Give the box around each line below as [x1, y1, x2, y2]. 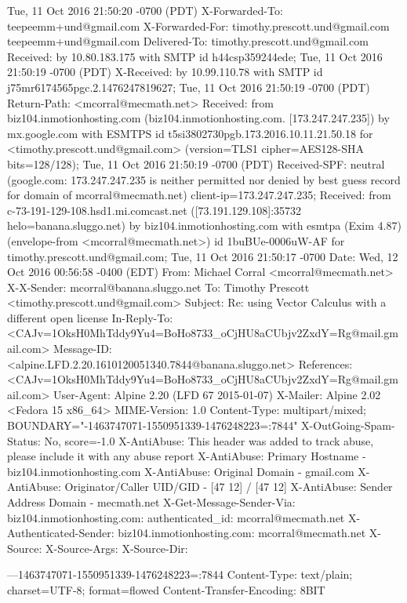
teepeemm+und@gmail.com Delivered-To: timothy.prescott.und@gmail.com [7, 33, 369, 49]
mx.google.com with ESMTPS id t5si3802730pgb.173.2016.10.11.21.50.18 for [7, 125, 373, 141]
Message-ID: [53, 340, 112, 357]
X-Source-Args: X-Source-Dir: [45, 539, 188, 556]
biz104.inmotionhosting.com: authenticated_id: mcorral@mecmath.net [7, 509, 345, 525]
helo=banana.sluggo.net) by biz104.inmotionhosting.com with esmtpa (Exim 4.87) [7, 217, 402, 234]
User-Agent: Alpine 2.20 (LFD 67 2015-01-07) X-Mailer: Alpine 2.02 [53, 386, 381, 402]
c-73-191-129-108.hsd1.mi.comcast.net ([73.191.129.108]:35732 [7, 202, 302, 218]
